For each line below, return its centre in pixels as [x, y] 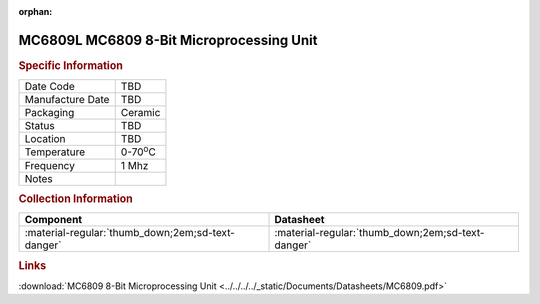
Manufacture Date [67, 100]
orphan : [35, 11]
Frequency [49, 165]
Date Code [49, 87]
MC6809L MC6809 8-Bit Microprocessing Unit [168, 40]
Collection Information [76, 198]
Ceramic [140, 113]
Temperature [55, 152]
